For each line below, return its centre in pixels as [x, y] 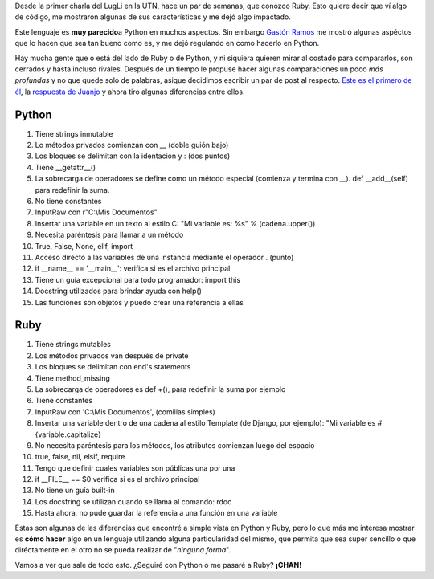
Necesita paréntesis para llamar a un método [109, 235]
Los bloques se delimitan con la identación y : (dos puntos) [133, 156]
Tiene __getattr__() [66, 167]
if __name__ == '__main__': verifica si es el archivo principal [133, 268]
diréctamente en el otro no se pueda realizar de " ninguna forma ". [123, 550]
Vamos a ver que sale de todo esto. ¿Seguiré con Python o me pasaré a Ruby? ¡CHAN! [158, 565]
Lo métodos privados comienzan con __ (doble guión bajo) [132, 145]
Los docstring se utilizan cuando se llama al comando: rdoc [133, 501]
